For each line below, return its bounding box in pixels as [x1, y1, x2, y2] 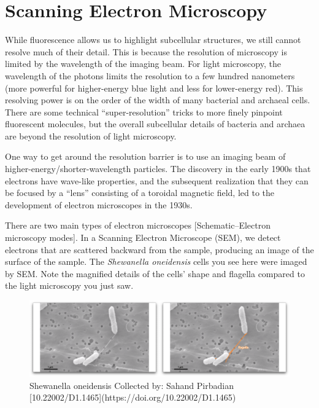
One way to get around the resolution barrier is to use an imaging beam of [5, 150, 286, 163]
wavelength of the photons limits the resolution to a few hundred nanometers [5, 69, 295, 82]
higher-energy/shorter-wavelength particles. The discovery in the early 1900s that [5, 162, 311, 175]
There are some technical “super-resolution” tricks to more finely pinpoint [5, 105, 283, 118]
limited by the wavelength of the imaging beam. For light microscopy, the [5, 57, 281, 70]
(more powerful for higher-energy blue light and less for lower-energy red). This [5, 81, 303, 94]
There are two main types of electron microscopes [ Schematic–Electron [5, 219, 271, 232]
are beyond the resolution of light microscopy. [5, 129, 177, 142]
